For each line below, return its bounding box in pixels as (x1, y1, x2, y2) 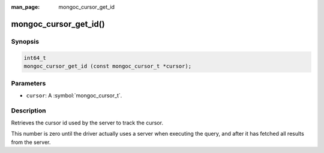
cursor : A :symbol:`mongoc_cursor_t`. (26, 91, 122, 99)
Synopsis (11, 37, 39, 45)
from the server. (11, 138, 51, 146)
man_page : (11, 4, 40, 10)
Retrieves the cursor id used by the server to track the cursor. (11, 119, 163, 126)
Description (11, 106, 46, 115)
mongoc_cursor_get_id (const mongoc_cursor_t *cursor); (23, 63, 192, 69)
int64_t (23, 54, 46, 61)
